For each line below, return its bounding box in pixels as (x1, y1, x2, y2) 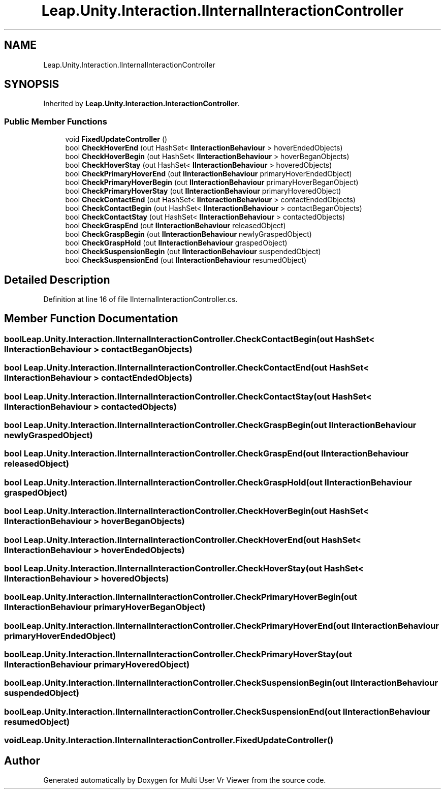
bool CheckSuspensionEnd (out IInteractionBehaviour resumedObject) (65, 256, 307, 265)
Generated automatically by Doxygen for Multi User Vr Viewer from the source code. (43, 775, 326, 784)
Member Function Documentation (4, 312, 178, 325)
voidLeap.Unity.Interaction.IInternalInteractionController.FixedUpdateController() (4, 735, 334, 746)
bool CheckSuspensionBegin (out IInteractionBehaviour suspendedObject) (65, 247, 321, 256)
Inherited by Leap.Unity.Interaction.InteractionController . (43, 99, 240, 108)
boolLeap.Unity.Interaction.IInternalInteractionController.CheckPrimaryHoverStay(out (4, 649, 353, 659)
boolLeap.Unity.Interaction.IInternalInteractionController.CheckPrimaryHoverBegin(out (4, 592, 357, 602)
